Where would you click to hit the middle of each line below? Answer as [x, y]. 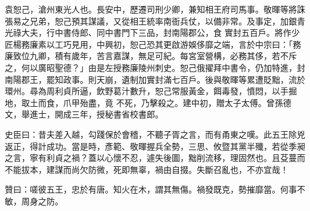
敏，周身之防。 [34, 201]
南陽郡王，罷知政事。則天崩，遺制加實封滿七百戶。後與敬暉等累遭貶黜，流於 [155, 79]
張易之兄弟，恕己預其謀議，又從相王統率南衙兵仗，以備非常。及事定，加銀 [151, 21]
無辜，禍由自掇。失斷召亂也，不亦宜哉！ [209, 169]
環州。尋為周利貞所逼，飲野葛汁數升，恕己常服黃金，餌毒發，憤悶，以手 [147, 91]
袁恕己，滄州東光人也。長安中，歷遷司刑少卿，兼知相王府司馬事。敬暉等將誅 [155, 9]
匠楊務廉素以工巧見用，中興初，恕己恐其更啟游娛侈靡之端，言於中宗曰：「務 [153, 44]
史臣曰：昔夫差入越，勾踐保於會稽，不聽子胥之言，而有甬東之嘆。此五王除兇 [155, 134]
